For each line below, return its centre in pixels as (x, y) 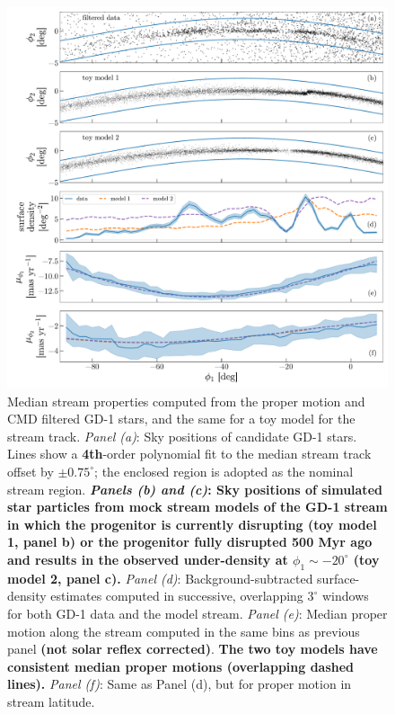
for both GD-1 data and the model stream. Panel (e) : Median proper (197, 613)
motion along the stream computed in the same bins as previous (184, 631)
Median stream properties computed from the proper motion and (186, 401)
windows (346, 596)
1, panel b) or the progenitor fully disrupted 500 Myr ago (190, 542)
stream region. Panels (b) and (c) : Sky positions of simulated (195, 489)
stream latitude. (51, 701)
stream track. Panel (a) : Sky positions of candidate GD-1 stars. (182, 436)
